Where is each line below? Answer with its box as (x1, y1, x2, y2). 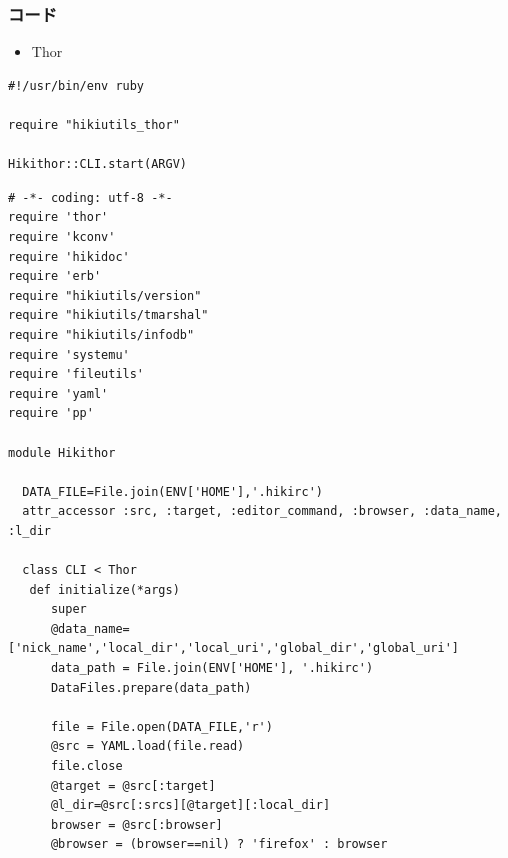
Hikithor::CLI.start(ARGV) (8, 157, 187, 172)
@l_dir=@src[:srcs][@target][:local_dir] (50, 798, 331, 813)
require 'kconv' (8, 229, 116, 244)
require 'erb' (8, 269, 102, 284)
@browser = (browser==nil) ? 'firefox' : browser (50, 837, 388, 852)
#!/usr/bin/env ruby (8, 78, 145, 93)
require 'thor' (8, 210, 109, 225)
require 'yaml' (8, 386, 109, 401)
